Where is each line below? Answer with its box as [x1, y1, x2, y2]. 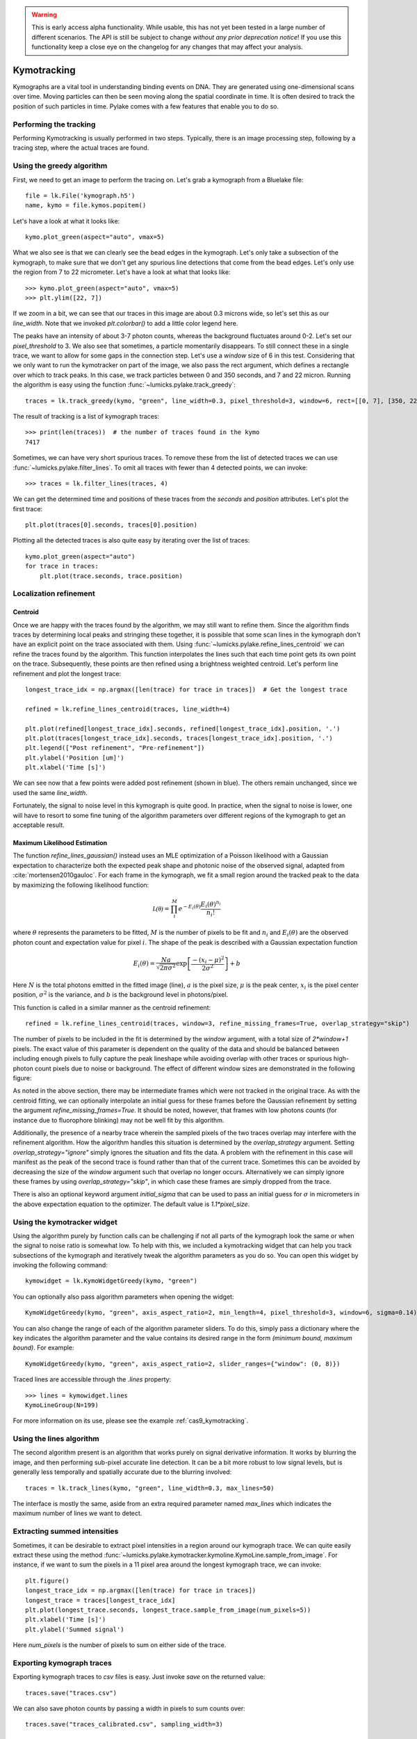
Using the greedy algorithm [13, 161, 108, 170]
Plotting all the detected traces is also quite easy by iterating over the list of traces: [13, 536, 250, 545]
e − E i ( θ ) [178, 904, 201, 913]
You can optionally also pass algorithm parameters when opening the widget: [13, 1292, 234, 1301]
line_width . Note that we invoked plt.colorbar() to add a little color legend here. [13, 319, 238, 327]
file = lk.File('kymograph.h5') [25, 191, 136, 200]
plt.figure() [25, 1576, 69, 1585]
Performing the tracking [13, 119, 96, 129]
